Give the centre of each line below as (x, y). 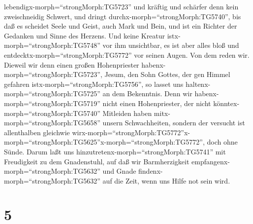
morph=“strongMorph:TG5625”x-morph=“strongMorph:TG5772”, (104, 142)
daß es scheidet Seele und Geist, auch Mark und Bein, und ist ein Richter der (121, 26)
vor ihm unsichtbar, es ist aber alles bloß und (171, 45)
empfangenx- (211, 161)
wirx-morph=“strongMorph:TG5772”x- (131, 132)
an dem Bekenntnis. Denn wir (147, 93)
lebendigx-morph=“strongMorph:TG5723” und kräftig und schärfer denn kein (121, 6)
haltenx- (198, 84)
